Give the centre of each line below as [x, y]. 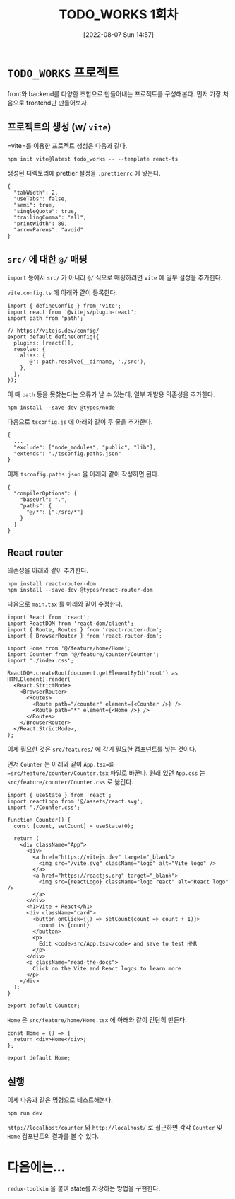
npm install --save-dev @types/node [61, 408]
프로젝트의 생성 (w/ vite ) [59, 127]
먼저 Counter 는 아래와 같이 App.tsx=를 [61, 764]
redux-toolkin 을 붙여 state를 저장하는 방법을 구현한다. [84, 1188]
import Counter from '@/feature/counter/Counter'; [83, 655]
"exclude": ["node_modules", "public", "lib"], [85, 448]
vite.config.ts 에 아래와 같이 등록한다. [62, 293]
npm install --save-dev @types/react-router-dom [80, 590]
